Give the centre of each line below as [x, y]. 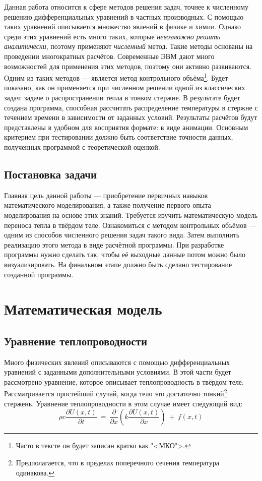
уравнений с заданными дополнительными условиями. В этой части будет [118, 372]
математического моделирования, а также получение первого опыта [108, 205]
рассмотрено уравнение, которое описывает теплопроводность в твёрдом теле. [124, 381]
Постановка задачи [51, 174]
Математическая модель [83, 309]
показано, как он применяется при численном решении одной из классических [125, 87]
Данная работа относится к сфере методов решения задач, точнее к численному [126, 7]
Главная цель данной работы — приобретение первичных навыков [106, 195]
